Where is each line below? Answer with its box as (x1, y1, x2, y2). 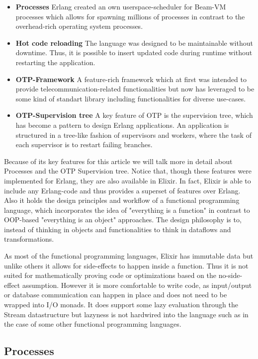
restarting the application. (15, 57, 95, 67)
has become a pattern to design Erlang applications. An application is (15, 119, 229, 130)
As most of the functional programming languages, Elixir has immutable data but (4, 251, 254, 261)
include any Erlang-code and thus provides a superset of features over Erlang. (4, 185, 241, 195)
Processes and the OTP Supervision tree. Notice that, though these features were (4, 166, 252, 176)
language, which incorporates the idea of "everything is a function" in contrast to (4, 204, 250, 215)
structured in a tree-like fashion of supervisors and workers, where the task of (15, 129, 252, 140)
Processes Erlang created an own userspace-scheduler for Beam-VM (15, 1, 226, 11)
